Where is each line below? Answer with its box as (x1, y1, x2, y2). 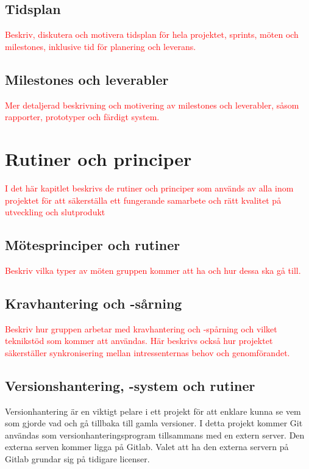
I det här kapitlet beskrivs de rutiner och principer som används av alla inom (5, 181, 294, 194)
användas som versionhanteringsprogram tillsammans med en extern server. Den (5, 428, 305, 441)
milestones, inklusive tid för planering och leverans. (5, 40, 196, 52)
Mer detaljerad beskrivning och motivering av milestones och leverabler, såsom (5, 98, 299, 111)
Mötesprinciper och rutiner (5, 235, 180, 254)
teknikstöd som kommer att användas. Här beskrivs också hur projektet (5, 334, 273, 347)
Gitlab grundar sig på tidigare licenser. (5, 453, 150, 465)
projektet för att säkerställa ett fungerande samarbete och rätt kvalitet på (5, 193, 282, 206)
